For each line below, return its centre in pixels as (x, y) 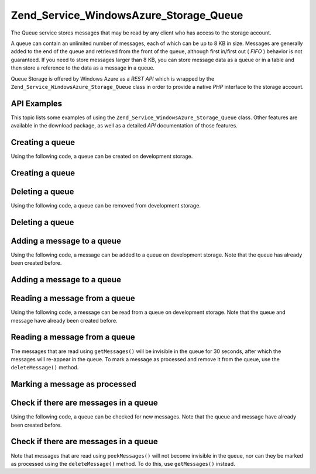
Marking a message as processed (74, 384)
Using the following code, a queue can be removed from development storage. (106, 206)
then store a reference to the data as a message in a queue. (83, 68)
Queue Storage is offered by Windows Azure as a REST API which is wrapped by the (113, 78)
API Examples (37, 103)
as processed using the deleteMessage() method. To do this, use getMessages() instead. (123, 463)
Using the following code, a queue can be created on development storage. (102, 156)
